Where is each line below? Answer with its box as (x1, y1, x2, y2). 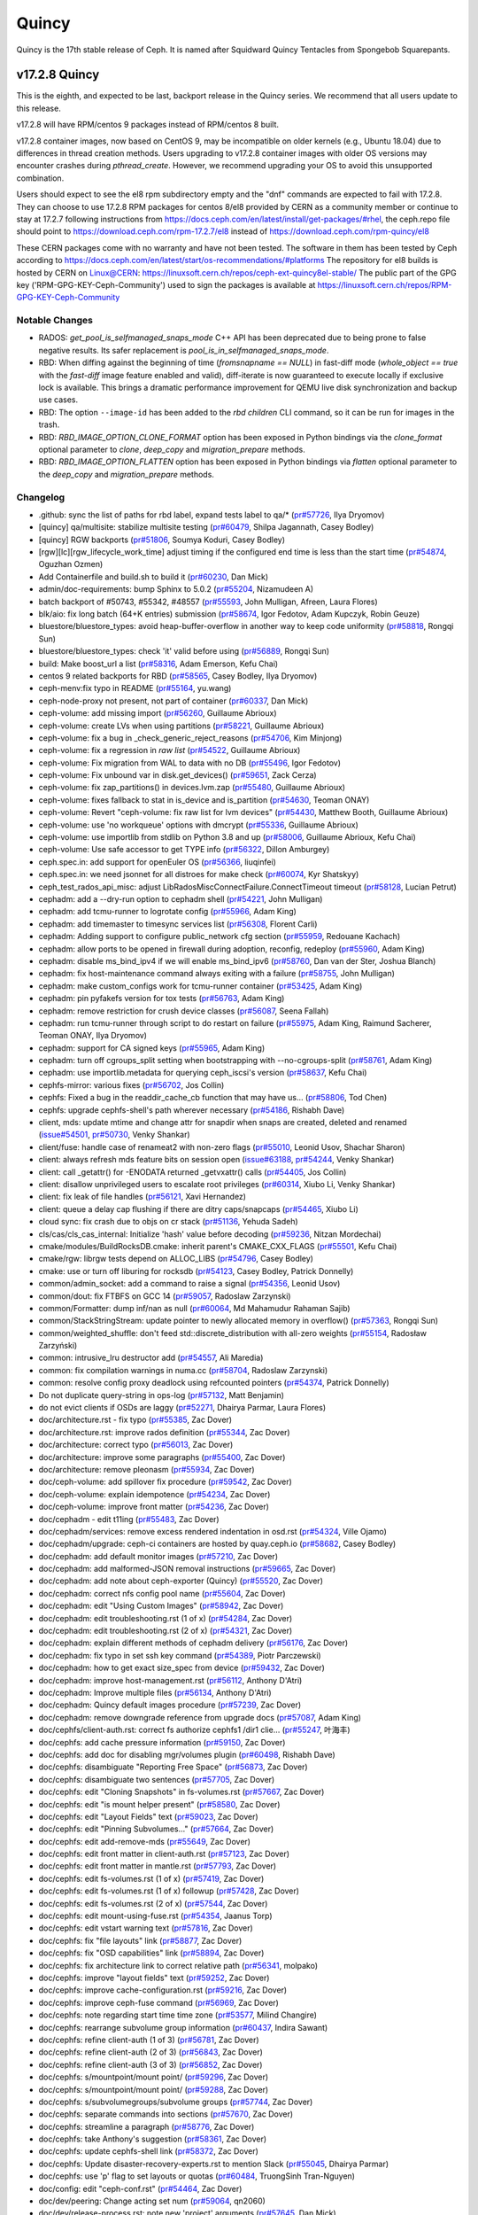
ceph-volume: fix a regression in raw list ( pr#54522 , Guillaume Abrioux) (38, 745, 301, 756)
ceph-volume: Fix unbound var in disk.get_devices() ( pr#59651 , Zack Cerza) (38, 770, 318, 781)
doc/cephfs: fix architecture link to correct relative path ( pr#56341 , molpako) (38, 1960, 319, 1970)
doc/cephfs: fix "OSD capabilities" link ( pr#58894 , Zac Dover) (38, 1947, 265, 1958)
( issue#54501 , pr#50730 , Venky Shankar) (38, 1130, 190, 1140)
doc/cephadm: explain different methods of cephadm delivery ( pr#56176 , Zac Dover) (38, 1637, 349, 1648)
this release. (16, 103, 61, 113)
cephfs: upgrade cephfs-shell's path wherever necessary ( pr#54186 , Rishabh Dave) (38, 1104, 345, 1115)
